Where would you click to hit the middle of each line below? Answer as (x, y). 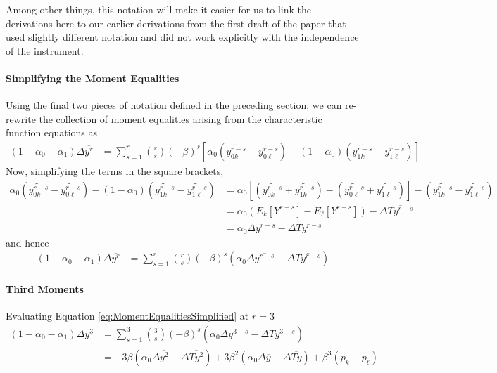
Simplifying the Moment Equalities (93, 78)
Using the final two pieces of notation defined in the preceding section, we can (174, 105)
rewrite (21, 118)
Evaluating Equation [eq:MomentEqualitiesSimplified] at (127, 316)
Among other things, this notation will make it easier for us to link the (159, 9)
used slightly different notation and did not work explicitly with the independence (182, 37)
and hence (27, 242)
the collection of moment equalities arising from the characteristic (181, 118)
